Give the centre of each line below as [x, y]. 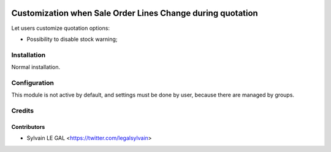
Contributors [28, 127]
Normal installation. [36, 67]
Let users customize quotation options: [61, 28]
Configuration [33, 82]
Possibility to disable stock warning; [72, 39]
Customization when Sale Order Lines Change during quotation [135, 13]
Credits [22, 110]
